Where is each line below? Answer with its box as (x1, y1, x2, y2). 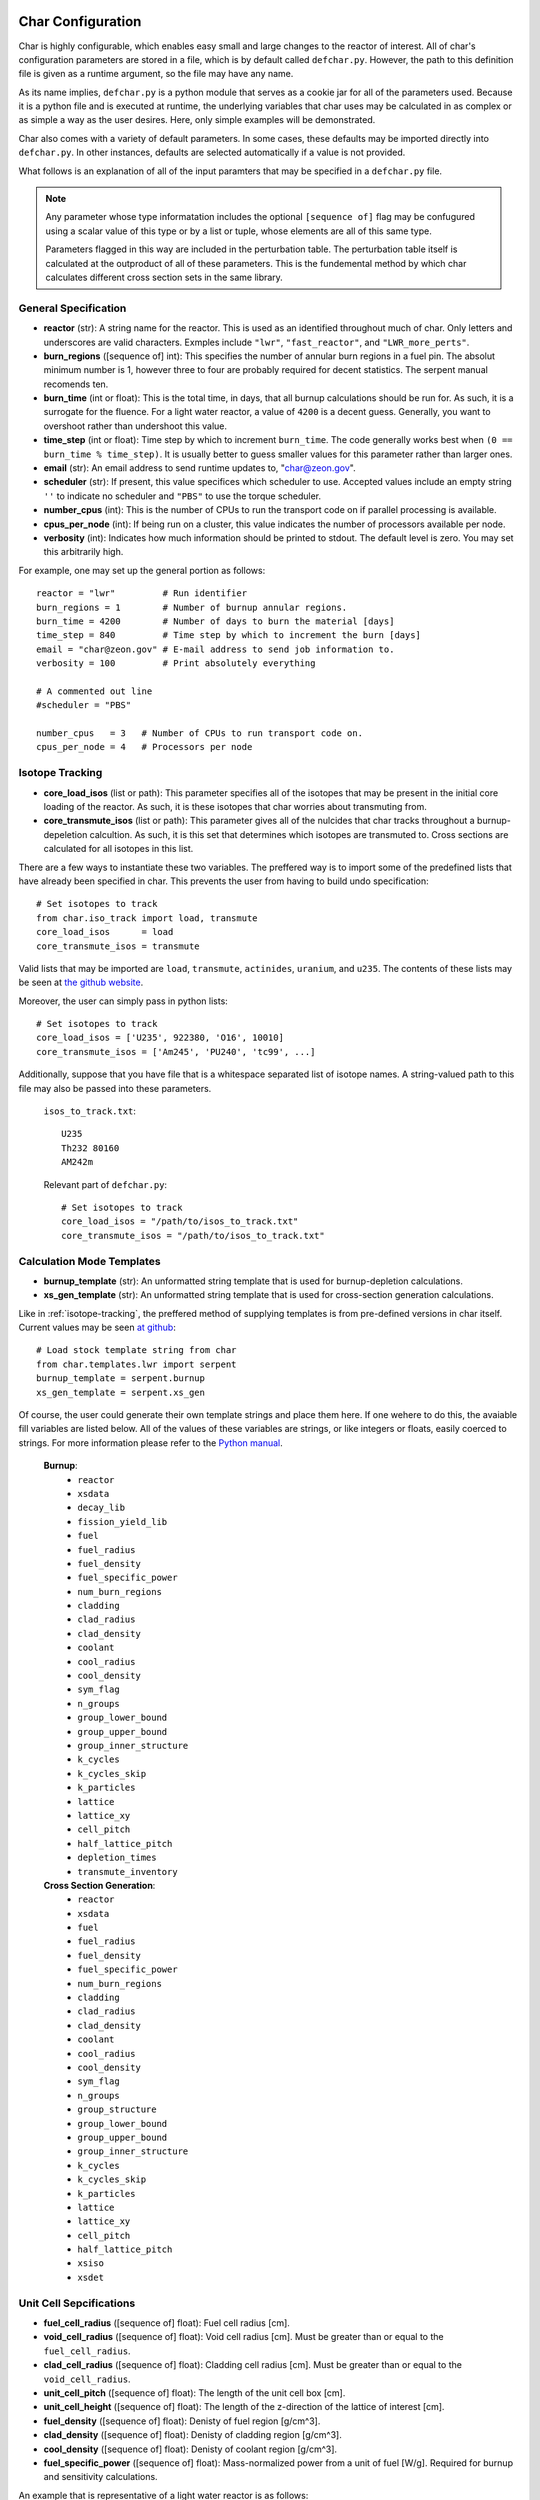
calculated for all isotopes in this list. (43, 843, 194, 855)
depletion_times (77, 1852, 157, 1864)
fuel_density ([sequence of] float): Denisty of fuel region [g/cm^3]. (43, 2415, 321, 2427)
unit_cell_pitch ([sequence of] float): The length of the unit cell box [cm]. (43, 2386, 346, 2399)
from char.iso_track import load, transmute (36, 912, 259, 924)
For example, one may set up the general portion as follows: (18, 564, 266, 576)
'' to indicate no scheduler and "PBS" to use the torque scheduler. (43, 490, 322, 502)
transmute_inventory (77, 1866, 179, 1877)
